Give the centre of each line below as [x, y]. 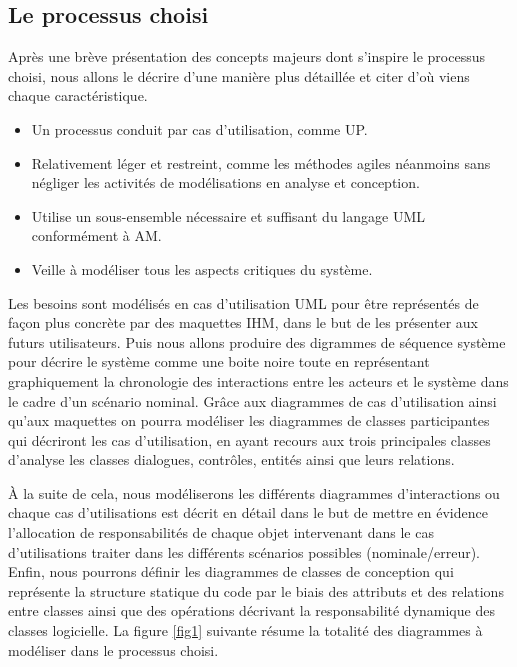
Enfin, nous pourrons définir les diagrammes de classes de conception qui [231, 571]
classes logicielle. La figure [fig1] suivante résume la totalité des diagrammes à [245, 630]
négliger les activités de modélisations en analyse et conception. [225, 182]
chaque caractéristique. [78, 95]
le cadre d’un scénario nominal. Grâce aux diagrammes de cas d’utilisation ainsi [252, 400]
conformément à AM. [96, 235]
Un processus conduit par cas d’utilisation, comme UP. [199, 128]
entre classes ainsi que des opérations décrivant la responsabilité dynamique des [251, 610]
